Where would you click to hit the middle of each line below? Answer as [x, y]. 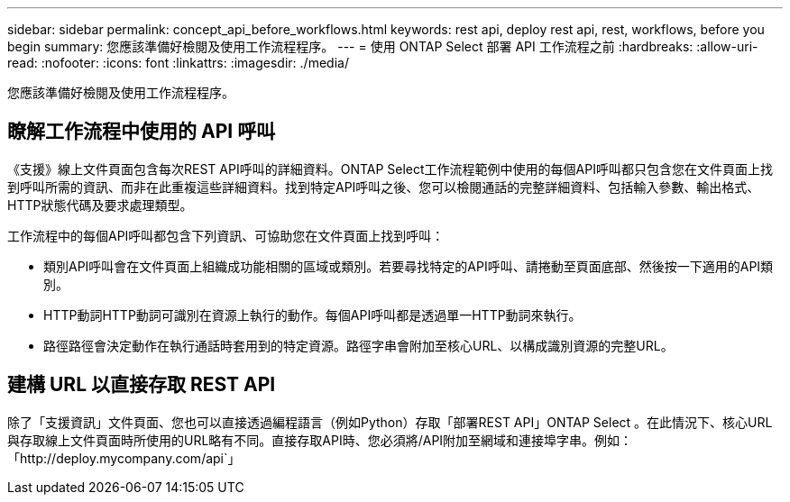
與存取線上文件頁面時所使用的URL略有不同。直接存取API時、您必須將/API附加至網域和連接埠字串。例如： [320, 440]
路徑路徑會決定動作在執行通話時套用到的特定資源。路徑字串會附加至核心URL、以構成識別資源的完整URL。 [358, 345]
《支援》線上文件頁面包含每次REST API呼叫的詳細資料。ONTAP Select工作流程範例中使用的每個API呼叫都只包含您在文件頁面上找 [390, 169]
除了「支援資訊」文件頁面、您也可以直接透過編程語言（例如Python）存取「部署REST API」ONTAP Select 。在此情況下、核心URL [390, 422]
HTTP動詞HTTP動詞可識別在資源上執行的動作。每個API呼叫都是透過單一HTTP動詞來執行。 [312, 315]
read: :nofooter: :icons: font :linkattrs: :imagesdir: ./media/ [178, 63]
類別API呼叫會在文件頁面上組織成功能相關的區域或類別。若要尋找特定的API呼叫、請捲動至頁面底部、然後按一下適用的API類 [409, 266]
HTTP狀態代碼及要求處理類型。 [100, 205]
